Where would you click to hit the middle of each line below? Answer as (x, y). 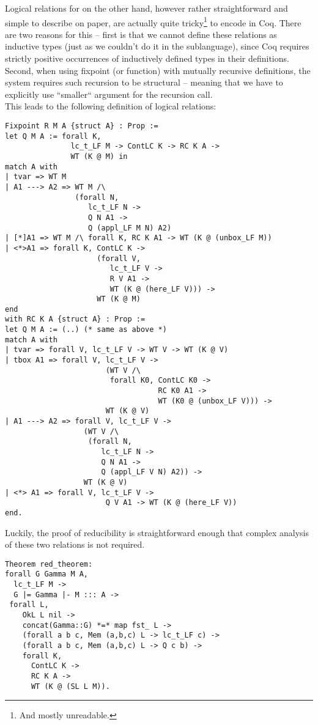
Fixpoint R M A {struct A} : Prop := (82, 126)
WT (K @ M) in (99, 156)
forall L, (29, 605)
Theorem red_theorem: (49, 564)
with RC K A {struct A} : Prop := (75, 319)
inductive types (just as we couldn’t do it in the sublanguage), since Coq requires (157, 46)
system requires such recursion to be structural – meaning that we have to (144, 82)
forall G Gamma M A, (47, 574)
